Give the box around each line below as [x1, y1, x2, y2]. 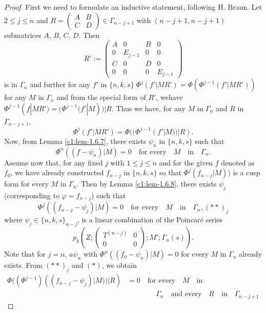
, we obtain [101, 260, 137, 270]
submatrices [4, 29, 42, 40]
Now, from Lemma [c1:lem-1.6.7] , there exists [4, 135, 147, 146]
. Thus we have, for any [111, 102, 186, 113]
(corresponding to [4, 190, 59, 201]
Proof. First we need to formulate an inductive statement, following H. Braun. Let [4, 2, 262, 12]
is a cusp [233, 167, 260, 178]
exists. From [4, 260, 43, 270]
